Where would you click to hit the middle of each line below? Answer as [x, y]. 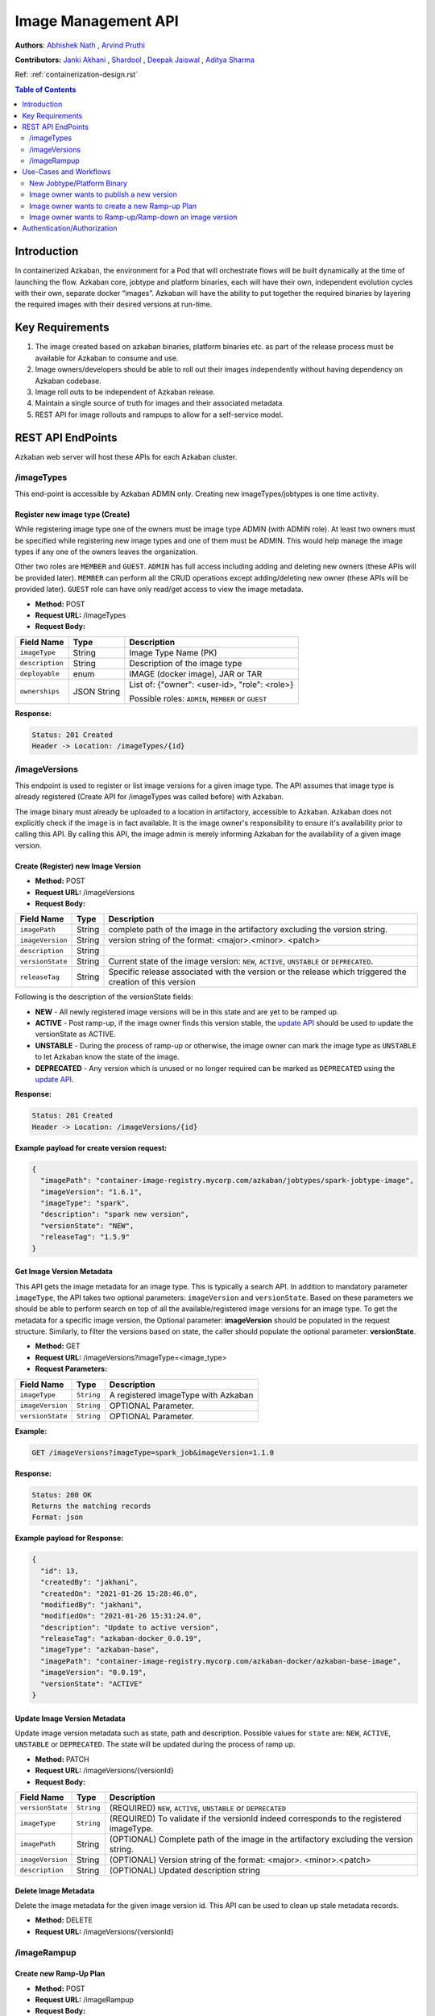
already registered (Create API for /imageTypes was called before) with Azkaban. [149, 797]
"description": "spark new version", [115, 1214]
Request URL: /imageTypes [81, 615]
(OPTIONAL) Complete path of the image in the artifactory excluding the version [261, 1839]
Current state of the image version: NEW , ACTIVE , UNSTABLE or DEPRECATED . [241, 961]
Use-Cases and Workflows [67, 172]
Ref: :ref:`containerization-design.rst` [77, 75]
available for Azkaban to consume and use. [107, 358]
